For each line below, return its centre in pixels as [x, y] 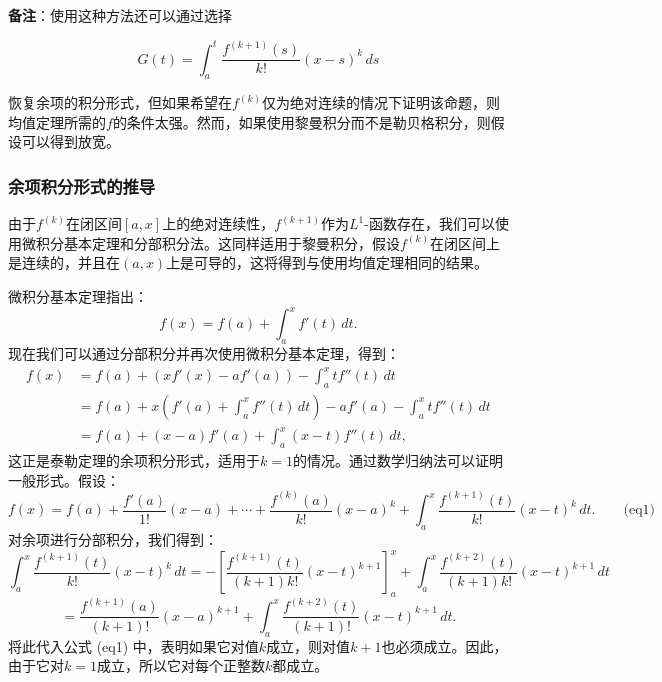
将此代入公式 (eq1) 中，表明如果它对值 [133, 645]
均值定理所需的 [57, 121]
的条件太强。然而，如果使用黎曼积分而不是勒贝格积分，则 [301, 121]
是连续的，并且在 [64, 262]
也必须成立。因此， [444, 645]
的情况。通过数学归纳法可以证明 [397, 460]
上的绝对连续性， [218, 223]
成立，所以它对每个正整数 [180, 665]
